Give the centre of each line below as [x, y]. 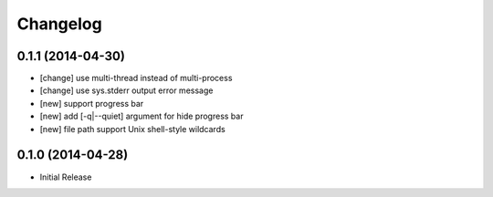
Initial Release [66, 177]
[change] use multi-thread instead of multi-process [136, 78]
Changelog [59, 24]
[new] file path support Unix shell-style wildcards [132, 129]
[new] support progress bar [92, 103]
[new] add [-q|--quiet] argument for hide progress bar [142, 116]
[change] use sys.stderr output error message [126, 90]
